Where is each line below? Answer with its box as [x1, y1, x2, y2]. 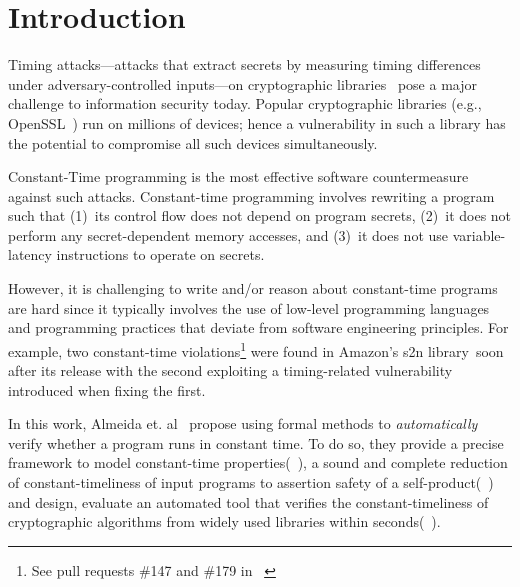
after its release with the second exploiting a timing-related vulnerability [8, 360, 453, 381]
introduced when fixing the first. [8, 379, 206, 400]
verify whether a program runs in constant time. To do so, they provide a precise [8, 432, 504, 453]
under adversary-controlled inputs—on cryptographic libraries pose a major [8, 73, 477, 94]
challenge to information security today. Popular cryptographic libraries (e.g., [8, 93, 482, 114]
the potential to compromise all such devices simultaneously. [8, 132, 378, 153]
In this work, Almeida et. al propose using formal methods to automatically [8, 413, 478, 434]
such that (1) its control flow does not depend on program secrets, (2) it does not [8, 205, 512, 226]
